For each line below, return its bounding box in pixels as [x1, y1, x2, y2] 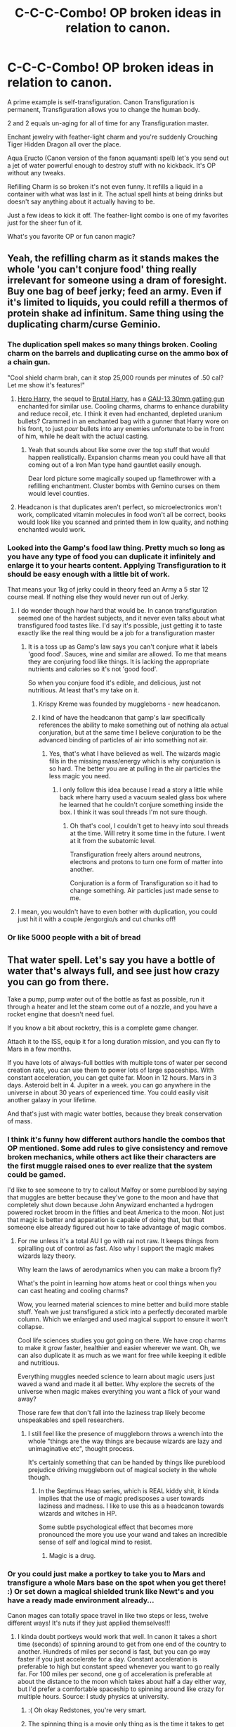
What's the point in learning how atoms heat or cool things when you [17, 1278, 217, 1287]
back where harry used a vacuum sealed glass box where [59, 792, 227, 801]
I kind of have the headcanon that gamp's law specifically [38, 713, 206, 721]
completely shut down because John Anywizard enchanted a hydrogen [7, 1200, 214, 1209]
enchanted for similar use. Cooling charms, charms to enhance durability [17, 401, 229, 410]
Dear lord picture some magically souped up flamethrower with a [27, 474, 216, 482]
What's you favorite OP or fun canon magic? [7, 232, 136, 240]
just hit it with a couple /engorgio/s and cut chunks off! [17, 914, 176, 923]
